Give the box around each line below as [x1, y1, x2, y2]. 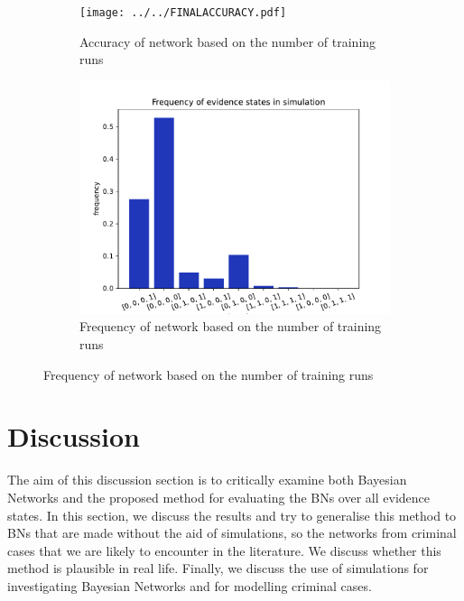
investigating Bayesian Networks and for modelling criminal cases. [7, 576, 372, 595]
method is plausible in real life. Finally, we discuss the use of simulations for [7, 559, 429, 578]
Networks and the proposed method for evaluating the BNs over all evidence [7, 487, 431, 506]
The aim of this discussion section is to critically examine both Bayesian [7, 470, 407, 489]
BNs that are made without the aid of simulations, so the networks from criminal [7, 523, 457, 542]
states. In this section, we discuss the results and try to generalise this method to [7, 505, 457, 524]
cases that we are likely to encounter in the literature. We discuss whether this [7, 541, 441, 559]
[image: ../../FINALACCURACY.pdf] [79, 6, 287, 19]
